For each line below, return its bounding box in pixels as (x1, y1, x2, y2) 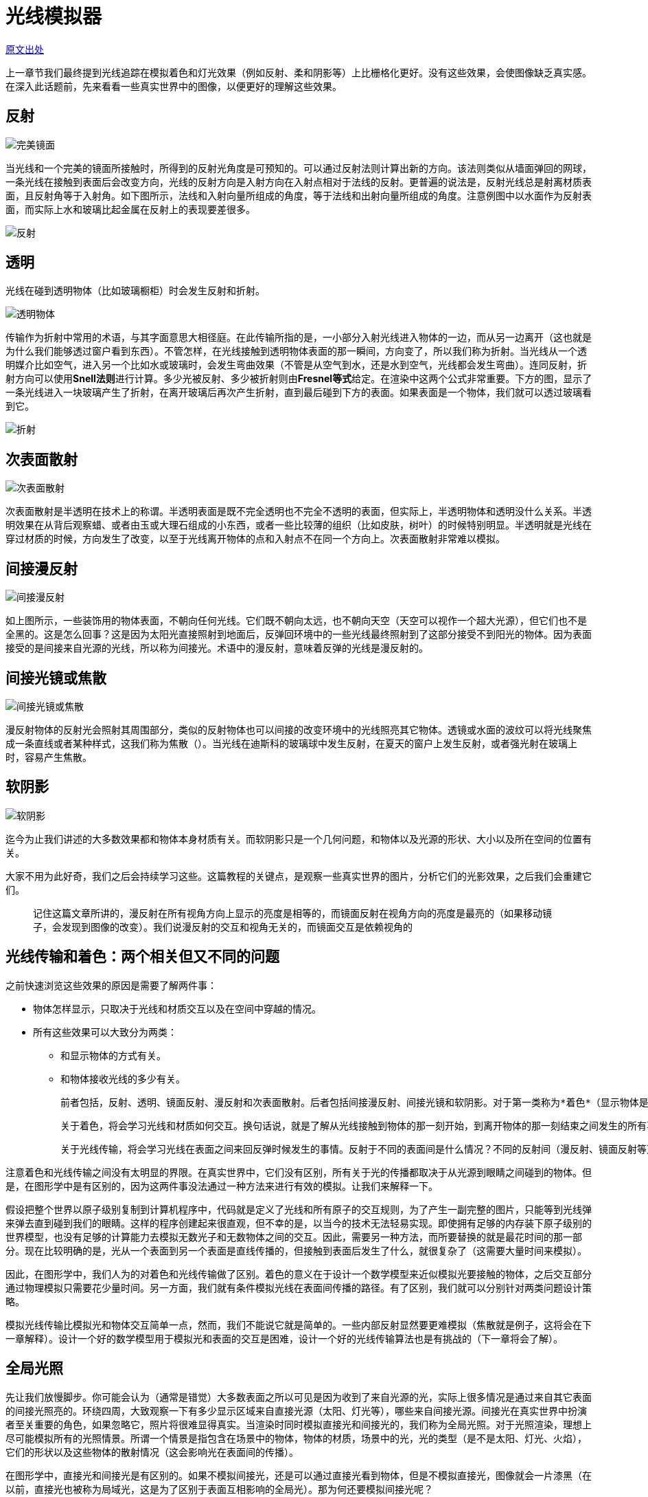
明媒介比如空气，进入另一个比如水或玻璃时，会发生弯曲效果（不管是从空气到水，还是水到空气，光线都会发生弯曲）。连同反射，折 (5, 359, 587, 371)
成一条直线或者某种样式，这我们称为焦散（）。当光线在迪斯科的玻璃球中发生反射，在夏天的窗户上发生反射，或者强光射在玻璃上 (5, 737, 577, 749)
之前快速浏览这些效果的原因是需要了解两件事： (5, 979, 217, 991)
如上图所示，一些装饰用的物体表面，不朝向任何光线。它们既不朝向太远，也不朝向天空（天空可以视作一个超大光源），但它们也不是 (5, 614, 587, 627)
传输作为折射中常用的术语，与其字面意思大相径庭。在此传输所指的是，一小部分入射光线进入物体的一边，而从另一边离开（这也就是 (5, 331, 592, 344)
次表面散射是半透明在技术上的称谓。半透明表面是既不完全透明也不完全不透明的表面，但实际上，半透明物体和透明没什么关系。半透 (5, 505, 592, 518)
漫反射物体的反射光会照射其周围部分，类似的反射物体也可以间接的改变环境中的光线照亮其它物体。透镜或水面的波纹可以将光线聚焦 (5, 723, 592, 735)
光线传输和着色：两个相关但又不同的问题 (5, 948, 279, 966)
